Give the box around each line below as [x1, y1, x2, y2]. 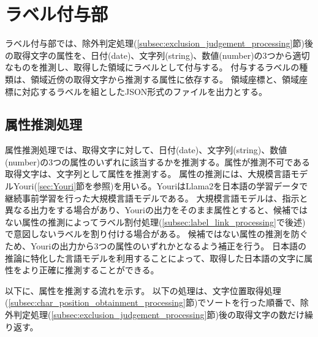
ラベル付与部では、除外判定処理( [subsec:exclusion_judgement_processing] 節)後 [5, 37, 313, 50]
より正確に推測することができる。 [21, 263, 159, 276]
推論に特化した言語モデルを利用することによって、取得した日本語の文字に [5, 251, 305, 264]
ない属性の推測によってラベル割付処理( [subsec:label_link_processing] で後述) [5, 215, 306, 228]
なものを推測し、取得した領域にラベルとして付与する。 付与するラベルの [5, 61, 300, 74]
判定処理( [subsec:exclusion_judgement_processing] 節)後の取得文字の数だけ [13, 308, 305, 321]
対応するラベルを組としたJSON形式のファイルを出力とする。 [21, 85, 267, 97]
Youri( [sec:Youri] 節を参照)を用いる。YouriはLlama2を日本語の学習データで [13, 180, 308, 192]
